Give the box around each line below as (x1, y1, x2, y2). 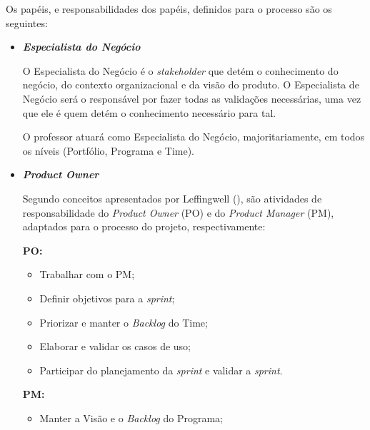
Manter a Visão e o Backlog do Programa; (39, 410, 223, 425)
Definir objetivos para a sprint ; (39, 290, 175, 305)
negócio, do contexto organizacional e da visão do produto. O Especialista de (22, 77, 359, 92)
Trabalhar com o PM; (39, 267, 135, 282)
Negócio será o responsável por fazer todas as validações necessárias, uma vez (22, 91, 361, 106)
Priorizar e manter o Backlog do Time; (39, 314, 208, 329)
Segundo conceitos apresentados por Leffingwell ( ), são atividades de (22, 190, 322, 205)
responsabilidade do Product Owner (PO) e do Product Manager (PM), (22, 205, 334, 220)
